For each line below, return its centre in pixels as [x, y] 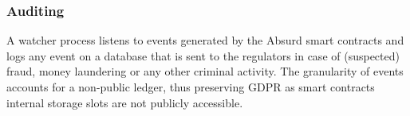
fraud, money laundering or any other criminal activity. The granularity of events [205, 71]
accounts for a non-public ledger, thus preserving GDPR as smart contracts [191, 87]
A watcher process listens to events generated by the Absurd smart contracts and [205, 40]
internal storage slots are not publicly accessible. [125, 102]
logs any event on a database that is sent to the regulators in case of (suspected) [203, 55]
